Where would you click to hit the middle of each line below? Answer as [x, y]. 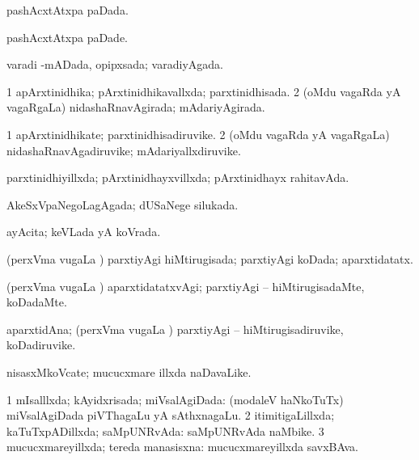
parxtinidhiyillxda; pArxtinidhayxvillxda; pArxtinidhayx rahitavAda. [178, 177]
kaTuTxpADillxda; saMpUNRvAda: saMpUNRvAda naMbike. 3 [165, 430]
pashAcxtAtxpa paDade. [68, 37]
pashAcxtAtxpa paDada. [68, 10]
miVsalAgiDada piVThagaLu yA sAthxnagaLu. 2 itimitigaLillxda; [171, 415]
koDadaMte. [37, 302]
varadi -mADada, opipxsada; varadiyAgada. [115, 64]
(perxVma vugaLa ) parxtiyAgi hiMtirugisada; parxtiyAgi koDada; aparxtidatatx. [210, 258]
